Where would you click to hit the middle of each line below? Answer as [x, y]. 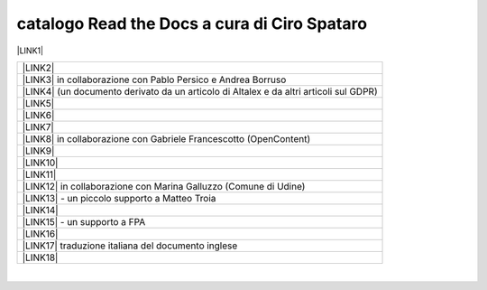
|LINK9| [38, 151]
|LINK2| [38, 68]
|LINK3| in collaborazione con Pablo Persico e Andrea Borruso [154, 80]
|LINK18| [40, 257]
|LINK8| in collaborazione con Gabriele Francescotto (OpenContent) [166, 138]
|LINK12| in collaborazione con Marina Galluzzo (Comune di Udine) [164, 186]
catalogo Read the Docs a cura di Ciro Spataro [192, 23]
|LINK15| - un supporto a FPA [84, 221]
